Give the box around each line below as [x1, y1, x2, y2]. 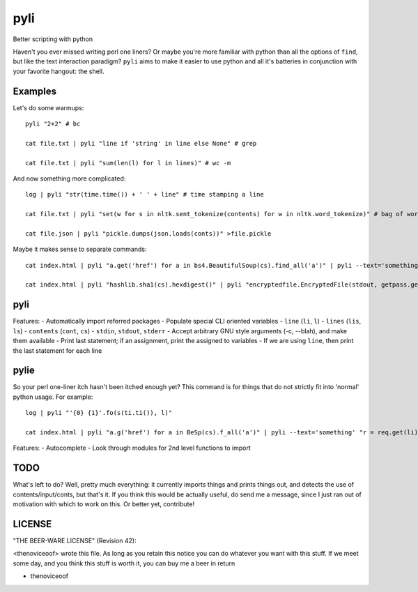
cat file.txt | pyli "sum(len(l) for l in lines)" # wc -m [25, 159, 231, 167]
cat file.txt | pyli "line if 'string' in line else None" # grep [25, 139, 257, 147]
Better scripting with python [13, 35, 93, 43]
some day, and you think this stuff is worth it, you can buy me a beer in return [13, 559, 235, 568]
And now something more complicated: [13, 174, 126, 183]
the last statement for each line [13, 346, 102, 355]
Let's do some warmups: [13, 103, 84, 112]
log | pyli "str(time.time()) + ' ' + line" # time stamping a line [25, 190, 264, 199]
